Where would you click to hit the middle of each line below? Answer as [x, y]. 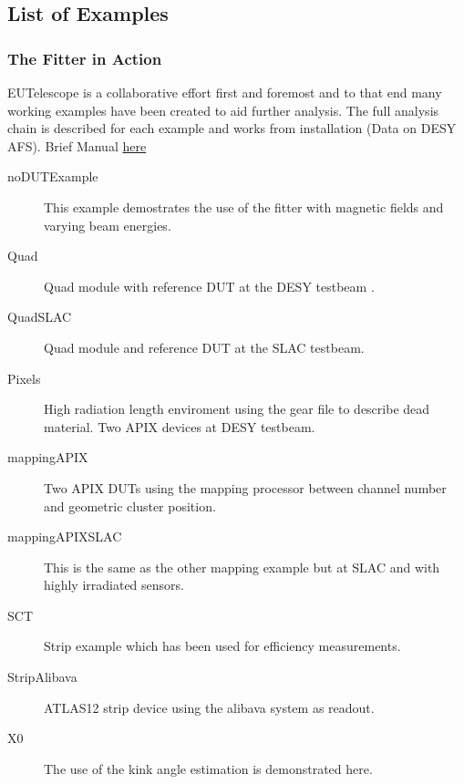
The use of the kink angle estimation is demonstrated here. [208, 768]
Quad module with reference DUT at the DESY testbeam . [209, 286]
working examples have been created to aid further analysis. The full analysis [223, 110]
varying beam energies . [108, 225]
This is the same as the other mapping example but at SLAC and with [242, 567]
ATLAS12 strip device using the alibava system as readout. [209, 707]
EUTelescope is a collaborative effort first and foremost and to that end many [225, 92]
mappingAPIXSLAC [65, 536]
